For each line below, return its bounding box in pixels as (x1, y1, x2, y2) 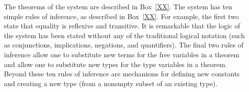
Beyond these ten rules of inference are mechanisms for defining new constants (4, 69, 240, 79)
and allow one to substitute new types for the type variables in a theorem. (4, 59, 227, 69)
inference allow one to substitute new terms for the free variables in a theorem (4, 49, 240, 59)
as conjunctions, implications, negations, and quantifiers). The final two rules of (4, 40, 244, 50)
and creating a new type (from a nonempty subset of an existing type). (4, 78, 218, 88)
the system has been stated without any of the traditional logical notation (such (4, 30, 245, 40)
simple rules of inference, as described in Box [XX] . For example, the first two (4, 11, 239, 21)
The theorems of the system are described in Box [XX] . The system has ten (4, 1, 232, 11)
